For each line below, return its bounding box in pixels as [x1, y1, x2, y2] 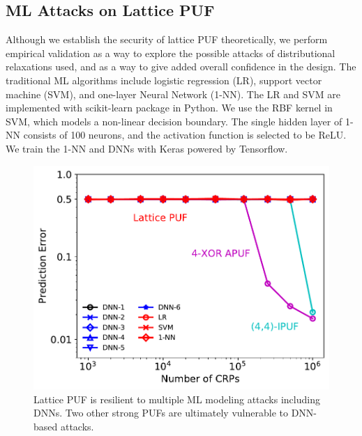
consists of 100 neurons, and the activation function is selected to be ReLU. [23, 127, 347, 142]
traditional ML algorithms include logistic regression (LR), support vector [6, 72, 322, 87]
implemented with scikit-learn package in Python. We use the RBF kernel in [6, 100, 333, 115]
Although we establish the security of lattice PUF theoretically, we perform [6, 32, 328, 47]
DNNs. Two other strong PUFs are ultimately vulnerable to [33, 405, 288, 420]
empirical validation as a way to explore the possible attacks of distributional [6, 45, 335, 60]
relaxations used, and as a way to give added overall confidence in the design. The [6, 59, 356, 74]
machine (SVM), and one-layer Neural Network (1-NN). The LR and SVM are [6, 86, 341, 101]
